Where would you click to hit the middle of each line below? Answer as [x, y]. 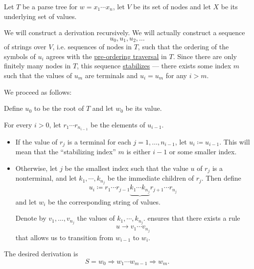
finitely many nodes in [37, 66]
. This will [235, 141]
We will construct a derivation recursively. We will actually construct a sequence [125, 32]
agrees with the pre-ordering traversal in [106, 56]
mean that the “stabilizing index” [66, 152]
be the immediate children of [150, 178]
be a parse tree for [50, 6]
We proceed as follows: [38, 92]
